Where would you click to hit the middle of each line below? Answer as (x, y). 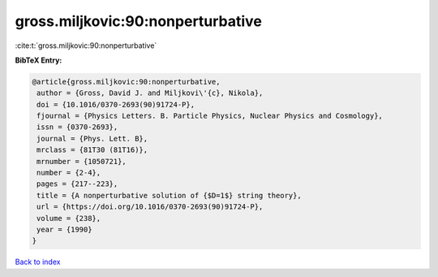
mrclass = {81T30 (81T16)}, (92, 150)
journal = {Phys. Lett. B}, (92, 138)
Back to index (38, 262)
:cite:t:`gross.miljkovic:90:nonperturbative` (86, 45)
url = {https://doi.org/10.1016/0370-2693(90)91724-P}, (150, 207)
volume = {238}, (69, 218)
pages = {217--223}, (77, 184)
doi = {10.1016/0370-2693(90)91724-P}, (116, 104)
